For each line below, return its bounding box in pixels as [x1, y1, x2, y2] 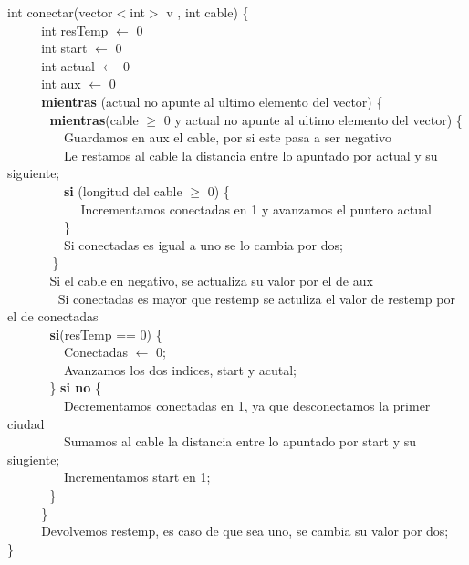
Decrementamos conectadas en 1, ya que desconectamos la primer [63, 396, 431, 415]
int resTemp [41, 20, 109, 39]
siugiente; [7, 449, 60, 468]
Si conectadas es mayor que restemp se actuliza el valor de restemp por [57, 288, 455, 308]
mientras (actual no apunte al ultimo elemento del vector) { [41, 91, 383, 110]
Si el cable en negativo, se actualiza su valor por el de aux [49, 270, 373, 289]
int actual [41, 56, 95, 75]
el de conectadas [7, 307, 99, 326]
